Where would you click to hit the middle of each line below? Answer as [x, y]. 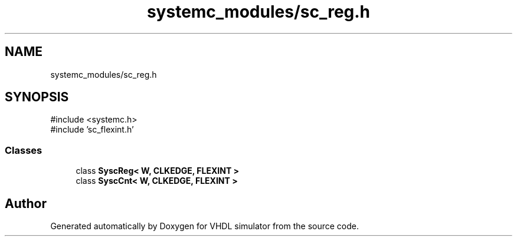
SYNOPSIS [37, 97]
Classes [24, 150]
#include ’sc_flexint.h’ [92, 130]
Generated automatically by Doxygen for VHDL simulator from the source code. [205, 226]
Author [26, 203]
